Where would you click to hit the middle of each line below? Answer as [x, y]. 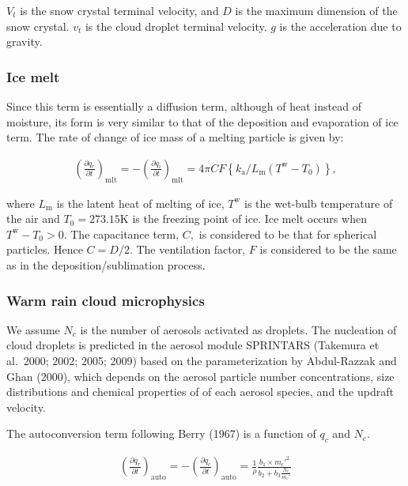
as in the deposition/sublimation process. [106, 264]
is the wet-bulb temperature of [319, 203]
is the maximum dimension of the [316, 10]
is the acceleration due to [340, 26]
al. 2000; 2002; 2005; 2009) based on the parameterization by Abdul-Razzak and [202, 360]
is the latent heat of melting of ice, [140, 203]
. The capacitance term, [121, 234]
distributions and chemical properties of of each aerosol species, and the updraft [200, 392]
